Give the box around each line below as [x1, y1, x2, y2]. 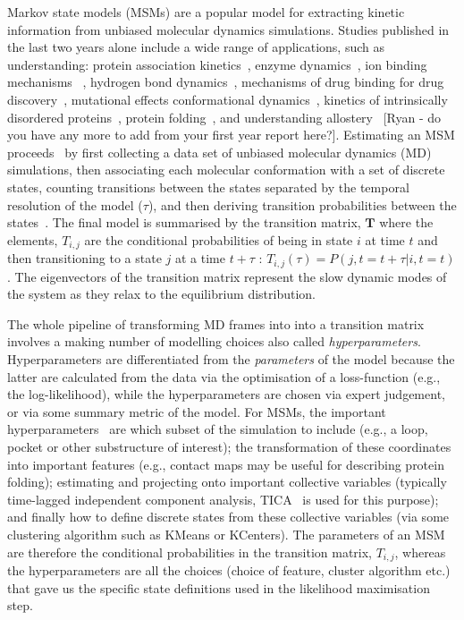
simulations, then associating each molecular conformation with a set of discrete [7, 160, 445, 179]
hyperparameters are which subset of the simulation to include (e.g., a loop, [7, 420, 428, 438]
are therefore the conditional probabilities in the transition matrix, [7, 542, 373, 561]
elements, [7, 230, 58, 249]
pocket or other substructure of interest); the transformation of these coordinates [7, 437, 451, 455]
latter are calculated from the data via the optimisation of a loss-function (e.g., [7, 367, 441, 386]
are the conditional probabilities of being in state [84, 230, 353, 249]
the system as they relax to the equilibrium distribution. [7, 285, 316, 303]
